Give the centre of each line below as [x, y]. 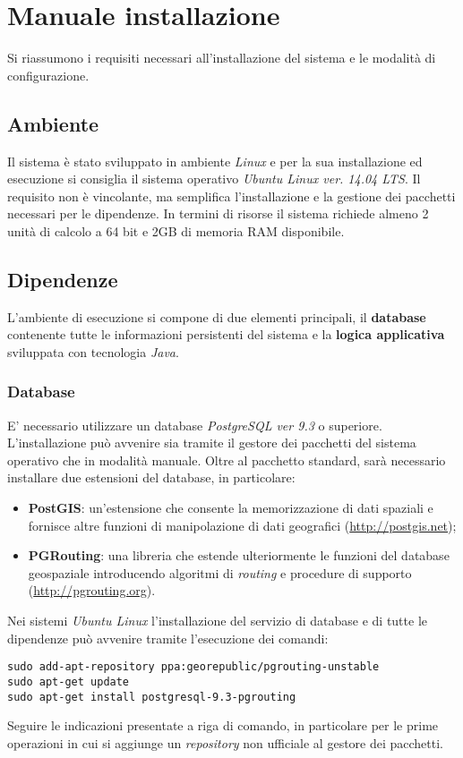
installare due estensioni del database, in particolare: [151, 477]
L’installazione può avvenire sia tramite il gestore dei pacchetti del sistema [212, 443]
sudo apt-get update [69, 681]
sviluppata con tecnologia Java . [93, 351]
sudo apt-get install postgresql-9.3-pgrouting [152, 697]
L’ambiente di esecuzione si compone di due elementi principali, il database [217, 316]
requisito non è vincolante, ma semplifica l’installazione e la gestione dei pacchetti [231, 196]
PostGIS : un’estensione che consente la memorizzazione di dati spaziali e [231, 508]
